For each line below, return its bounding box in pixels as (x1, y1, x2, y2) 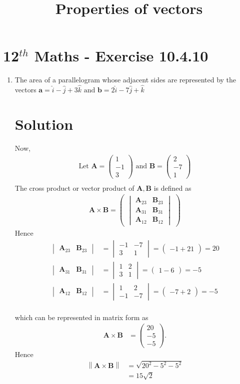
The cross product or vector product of (14, 182, 134, 193)
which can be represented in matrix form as (14, 312, 148, 322)
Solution (14, 113, 73, 134)
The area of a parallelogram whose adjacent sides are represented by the (14, 74, 236, 85)
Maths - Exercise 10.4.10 (34, 45, 208, 66)
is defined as (153, 182, 191, 193)
